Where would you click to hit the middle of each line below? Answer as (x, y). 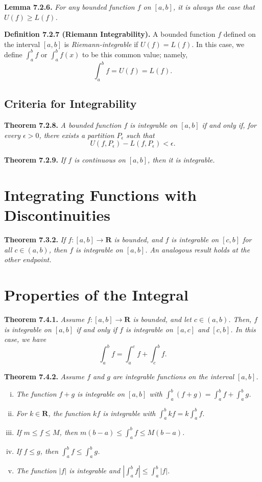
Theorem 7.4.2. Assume (44, 376)
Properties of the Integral (96, 295)
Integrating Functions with (100, 195)
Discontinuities (57, 215)
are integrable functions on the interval (173, 376)
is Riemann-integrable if (101, 44)
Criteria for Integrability (70, 104)
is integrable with (129, 413)
